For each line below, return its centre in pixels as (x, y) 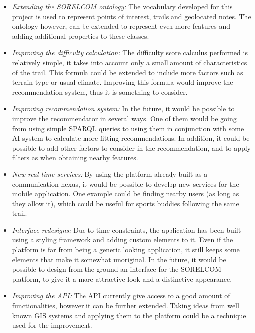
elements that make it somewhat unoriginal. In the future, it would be (119, 259)
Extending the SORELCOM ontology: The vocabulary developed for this (122, 6)
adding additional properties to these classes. (81, 36)
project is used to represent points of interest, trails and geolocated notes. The (131, 16)
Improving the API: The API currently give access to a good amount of (121, 295)
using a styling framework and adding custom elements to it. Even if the (123, 240)
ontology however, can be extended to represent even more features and (121, 26)
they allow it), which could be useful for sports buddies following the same (126, 203)
